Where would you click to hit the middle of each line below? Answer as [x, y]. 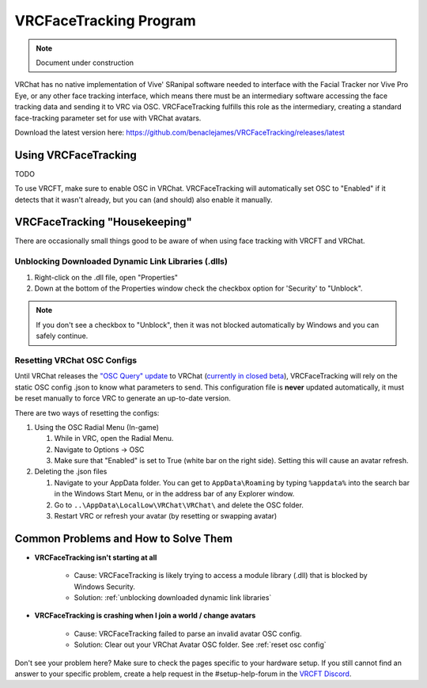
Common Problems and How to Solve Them [124, 538]
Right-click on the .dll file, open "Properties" [106, 277]
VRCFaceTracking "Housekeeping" [104, 222]
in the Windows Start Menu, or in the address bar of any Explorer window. [174, 494]
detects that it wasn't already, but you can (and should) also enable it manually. [144, 200]
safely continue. [62, 336]
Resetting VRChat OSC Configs [76, 360]
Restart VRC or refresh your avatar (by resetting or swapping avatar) [166, 516]
